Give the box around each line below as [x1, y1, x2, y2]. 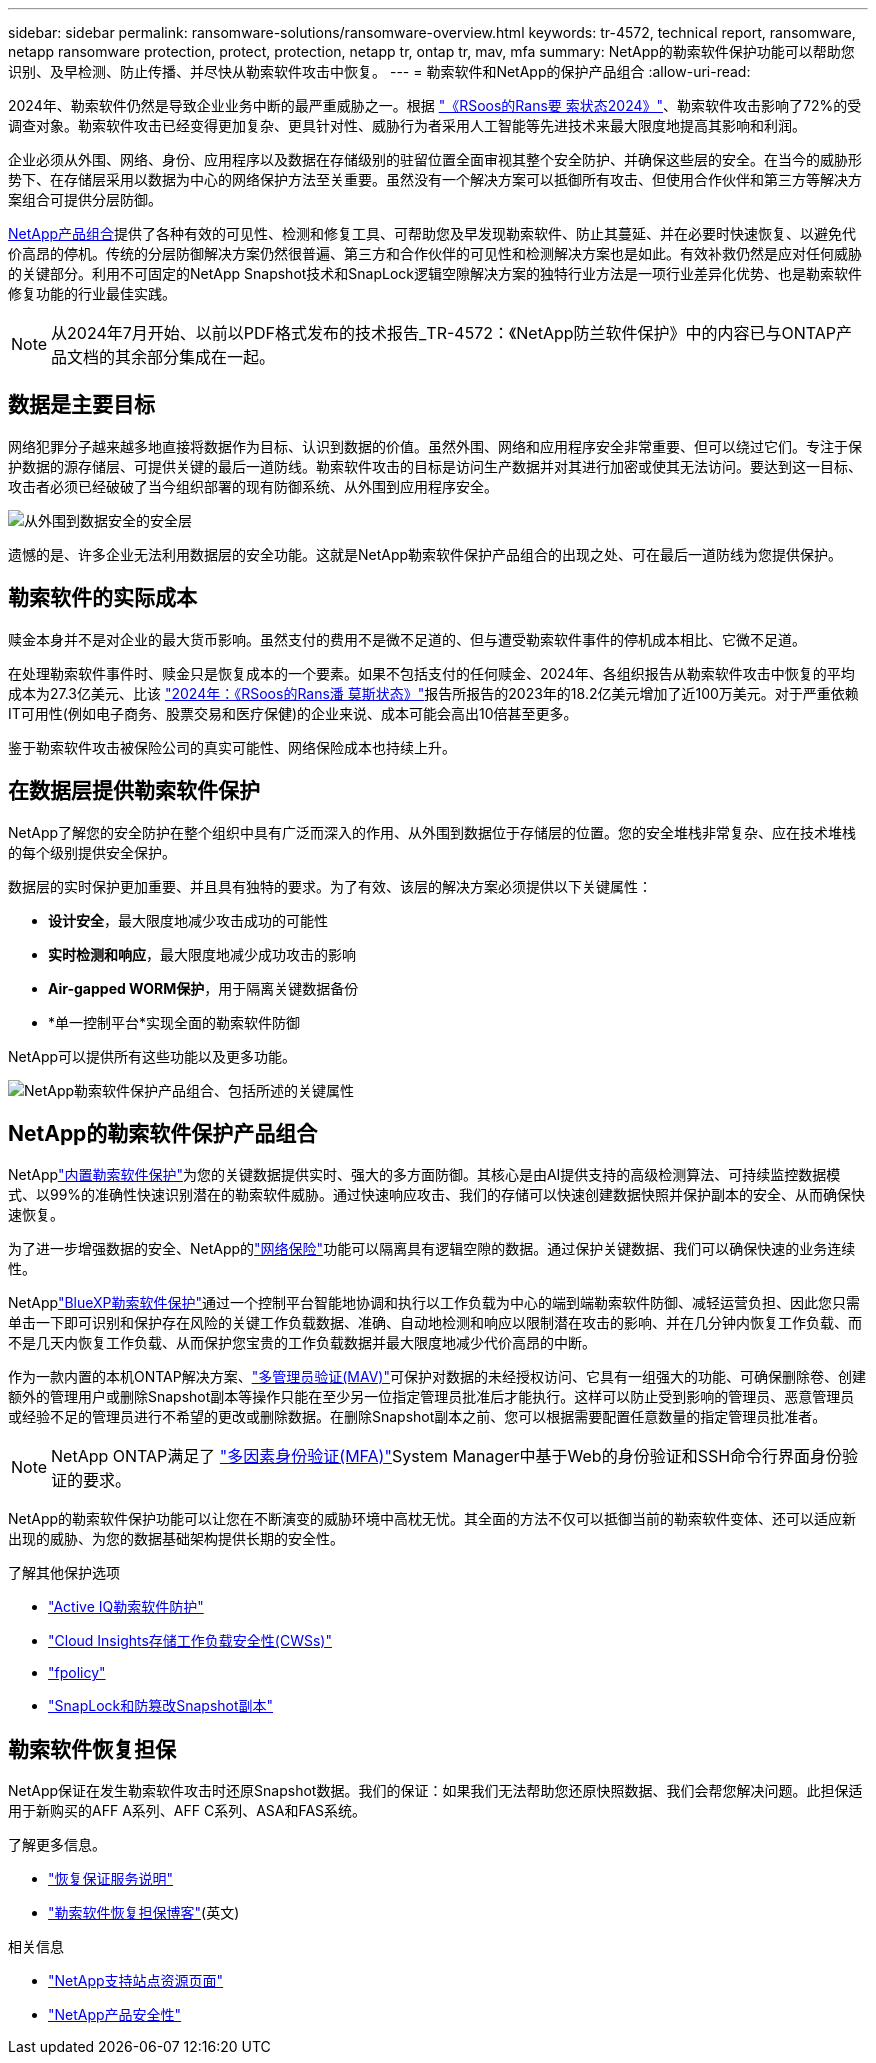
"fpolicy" [48, 1664, 106, 1682]
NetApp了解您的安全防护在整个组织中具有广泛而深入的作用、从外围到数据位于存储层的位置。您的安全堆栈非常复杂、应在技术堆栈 [8, 823, 857, 841]
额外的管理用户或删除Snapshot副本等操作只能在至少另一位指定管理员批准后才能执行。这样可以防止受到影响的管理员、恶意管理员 [8, 1388, 855, 1406]
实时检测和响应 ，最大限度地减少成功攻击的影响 [48, 945, 356, 963]
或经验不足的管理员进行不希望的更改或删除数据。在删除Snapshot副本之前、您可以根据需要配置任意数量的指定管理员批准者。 [8, 1408, 827, 1426]
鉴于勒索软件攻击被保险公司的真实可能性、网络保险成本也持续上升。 [8, 738, 456, 756]
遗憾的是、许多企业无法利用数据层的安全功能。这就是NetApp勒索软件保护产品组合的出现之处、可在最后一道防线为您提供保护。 [8, 545, 843, 563]
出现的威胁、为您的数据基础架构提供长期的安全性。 [8, 1530, 344, 1548]
